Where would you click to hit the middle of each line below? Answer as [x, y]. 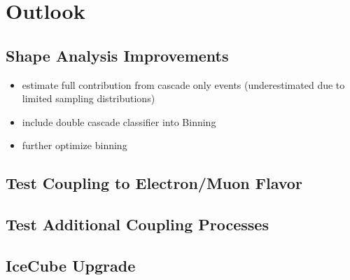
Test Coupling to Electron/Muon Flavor [154, 183]
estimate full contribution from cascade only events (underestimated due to [183, 84]
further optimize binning [75, 145]
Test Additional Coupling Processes [137, 224]
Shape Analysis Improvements [117, 55]
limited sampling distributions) [89, 98]
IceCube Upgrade [71, 265]
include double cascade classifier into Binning [119, 121]
